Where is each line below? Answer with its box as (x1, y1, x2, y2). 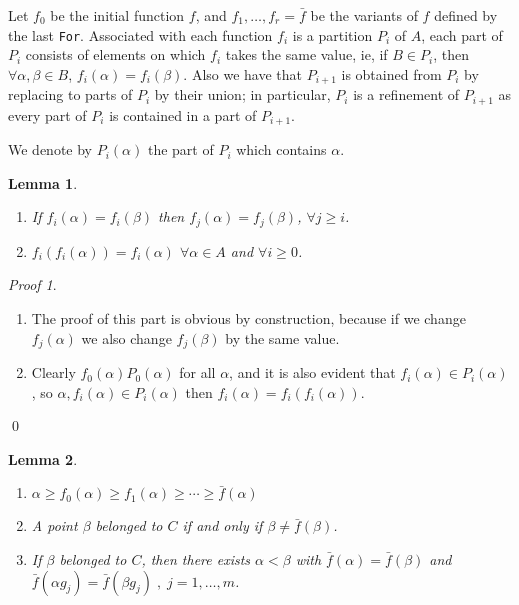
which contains (236, 139, 327, 160)
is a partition (292, 24, 373, 45)
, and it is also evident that (229, 362, 396, 383)
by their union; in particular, (154, 84, 331, 105)
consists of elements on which (25, 44, 206, 65)
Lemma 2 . (8, 448, 78, 469)
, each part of (421, 24, 503, 45)
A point (31, 515, 78, 536)
